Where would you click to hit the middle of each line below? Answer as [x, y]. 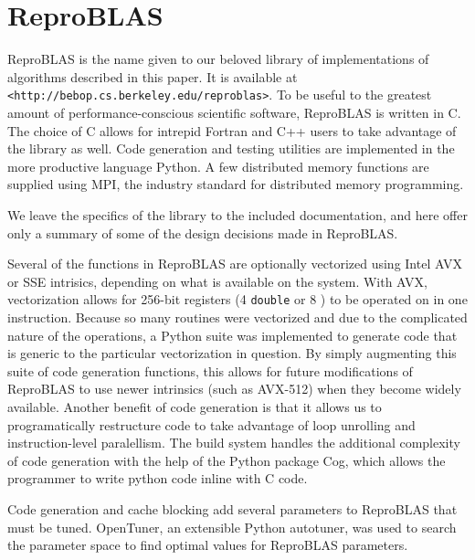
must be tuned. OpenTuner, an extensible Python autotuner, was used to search [232, 527]
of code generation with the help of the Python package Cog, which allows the [227, 460]
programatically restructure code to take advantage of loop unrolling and [211, 424]
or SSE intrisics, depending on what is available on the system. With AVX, [217, 281]
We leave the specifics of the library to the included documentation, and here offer [237, 214]
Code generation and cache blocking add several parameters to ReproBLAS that [232, 508]
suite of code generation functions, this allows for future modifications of [210, 370]
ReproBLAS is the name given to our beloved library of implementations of [218, 59]
